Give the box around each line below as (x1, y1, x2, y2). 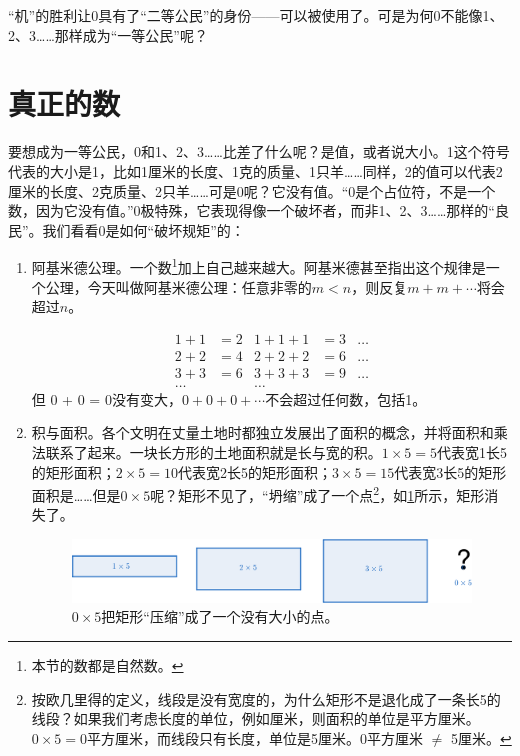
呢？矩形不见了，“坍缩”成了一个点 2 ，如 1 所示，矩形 (150, 482, 485, 505)
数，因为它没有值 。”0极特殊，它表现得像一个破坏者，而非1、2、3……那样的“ (8, 200, 495, 221)
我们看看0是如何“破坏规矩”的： (42, 219, 245, 240)
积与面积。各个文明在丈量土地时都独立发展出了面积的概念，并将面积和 (31, 422, 494, 443)
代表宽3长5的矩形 (394, 461, 507, 482)
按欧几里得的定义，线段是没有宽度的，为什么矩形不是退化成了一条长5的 (31, 688, 501, 709)
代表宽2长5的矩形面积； (178, 461, 333, 482)
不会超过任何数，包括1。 (265, 388, 427, 409)
